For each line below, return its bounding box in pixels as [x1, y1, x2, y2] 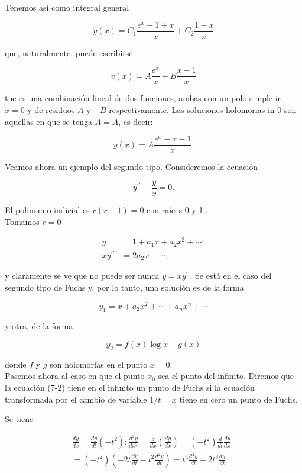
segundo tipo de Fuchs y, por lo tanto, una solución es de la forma [5, 281, 244, 293]
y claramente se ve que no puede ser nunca [5, 269, 160, 282]
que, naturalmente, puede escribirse [5, 46, 133, 59]
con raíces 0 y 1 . [147, 204, 208, 216]
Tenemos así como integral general [5, 1, 129, 13]
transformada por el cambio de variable [5, 392, 147, 405]
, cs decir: [118, 115, 153, 127]
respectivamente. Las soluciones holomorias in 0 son [109, 104, 297, 116]
